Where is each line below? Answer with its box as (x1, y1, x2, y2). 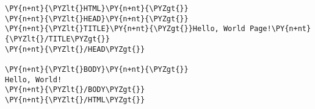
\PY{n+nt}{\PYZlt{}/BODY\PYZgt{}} (5, 85, 145, 94)
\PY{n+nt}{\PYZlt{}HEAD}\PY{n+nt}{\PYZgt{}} (5, 14, 189, 23)
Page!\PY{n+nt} (249, 24, 311, 33)
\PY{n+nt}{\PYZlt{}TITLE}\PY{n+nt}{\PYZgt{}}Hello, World (5, 24, 245, 33)
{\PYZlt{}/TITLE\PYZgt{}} (5, 34, 110, 43)
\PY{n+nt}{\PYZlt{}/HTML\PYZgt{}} (5, 95, 145, 104)
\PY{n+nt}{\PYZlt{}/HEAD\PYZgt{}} (5, 44, 145, 54)
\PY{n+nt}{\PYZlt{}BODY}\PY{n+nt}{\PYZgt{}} (5, 65, 189, 74)
